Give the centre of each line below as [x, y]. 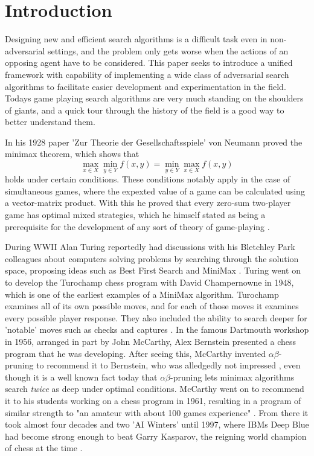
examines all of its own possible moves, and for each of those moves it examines [152, 306]
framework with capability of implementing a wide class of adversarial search [147, 74]
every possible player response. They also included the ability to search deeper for [156, 317]
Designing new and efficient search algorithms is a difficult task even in [136, 39]
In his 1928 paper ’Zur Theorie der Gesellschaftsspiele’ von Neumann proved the [154, 142]
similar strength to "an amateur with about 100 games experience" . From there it [157, 412]
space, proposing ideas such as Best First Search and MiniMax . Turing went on [153, 270]
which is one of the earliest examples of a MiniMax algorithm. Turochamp [142, 294]
